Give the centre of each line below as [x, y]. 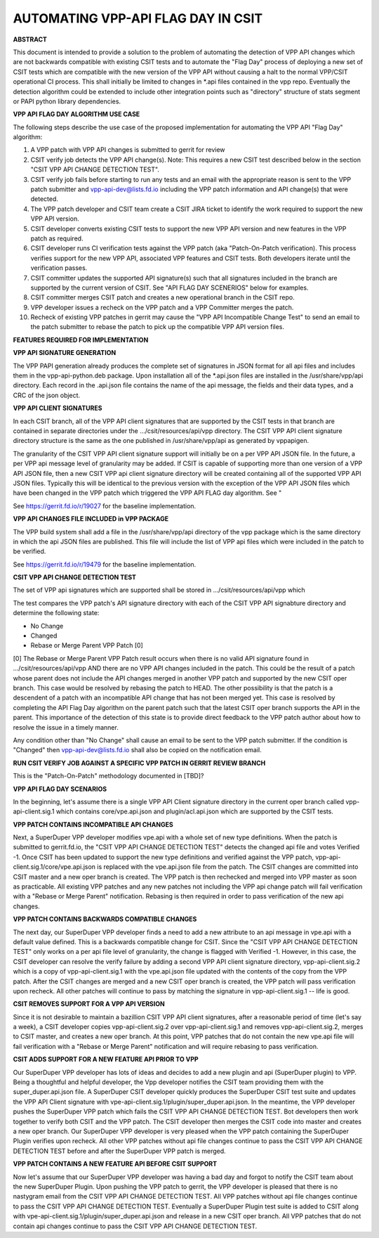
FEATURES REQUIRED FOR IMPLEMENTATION [81, 340]
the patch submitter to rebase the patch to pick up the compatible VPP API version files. [157, 327]
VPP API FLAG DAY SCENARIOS [60, 789]
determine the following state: [56, 613]
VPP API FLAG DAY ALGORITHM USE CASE [77, 114]
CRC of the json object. [47, 395]
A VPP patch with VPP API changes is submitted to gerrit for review [128, 150]
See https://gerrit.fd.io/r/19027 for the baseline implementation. [105, 505]
